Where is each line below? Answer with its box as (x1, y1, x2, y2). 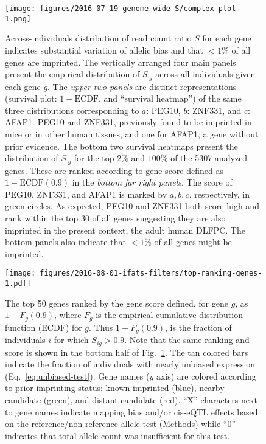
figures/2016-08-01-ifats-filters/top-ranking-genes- (40, 269, 262, 278)
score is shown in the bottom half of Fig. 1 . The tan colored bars (5, 345, 248, 358)
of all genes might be (154, 235, 232, 248)
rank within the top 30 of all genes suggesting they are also (5, 211, 226, 224)
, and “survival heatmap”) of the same (99, 92, 242, 105)
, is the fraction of (165, 321, 232, 333)
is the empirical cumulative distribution (96, 308, 243, 321)
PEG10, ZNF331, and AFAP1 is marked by (5, 187, 167, 200)
